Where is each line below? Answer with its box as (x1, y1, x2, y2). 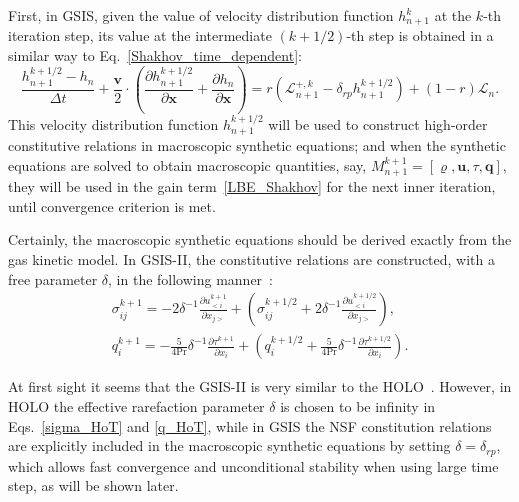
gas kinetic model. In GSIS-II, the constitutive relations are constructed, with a (8, 249, 496, 270)
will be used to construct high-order (268, 113, 488, 134)
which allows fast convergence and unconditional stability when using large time (8, 455, 499, 476)
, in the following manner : (108, 268, 274, 289)
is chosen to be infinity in (280, 395, 436, 416)
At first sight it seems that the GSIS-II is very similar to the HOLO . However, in (8, 376, 512, 397)
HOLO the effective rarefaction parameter (8, 395, 265, 416)
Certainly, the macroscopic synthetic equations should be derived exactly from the (8, 229, 512, 250)
